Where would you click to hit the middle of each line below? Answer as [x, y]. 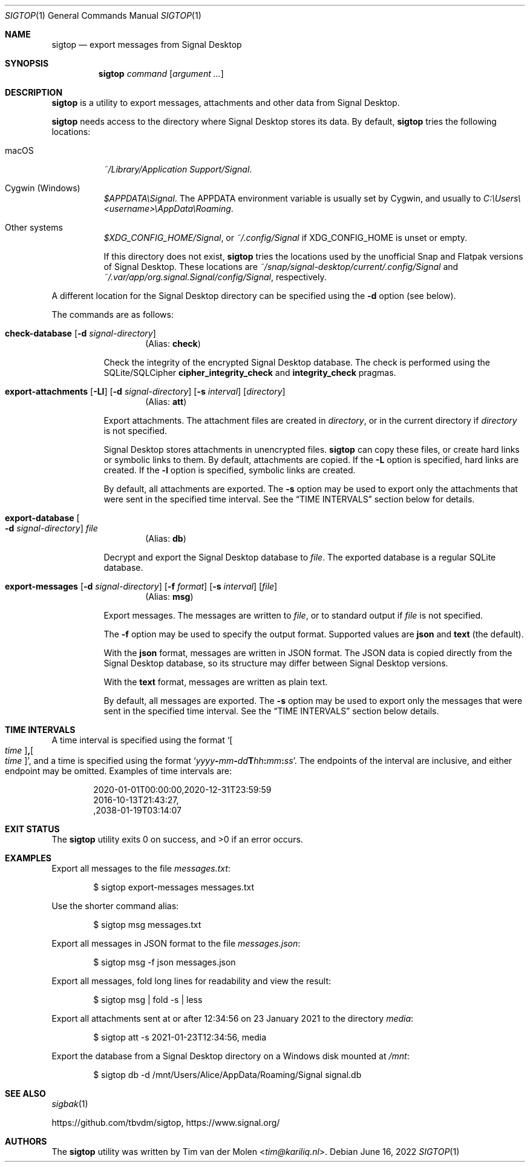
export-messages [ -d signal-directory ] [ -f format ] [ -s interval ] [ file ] [141, 586]
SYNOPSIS [27, 63]
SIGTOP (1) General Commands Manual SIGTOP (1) [103, 15]
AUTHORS [26, 1141]
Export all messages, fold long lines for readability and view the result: [191, 981]
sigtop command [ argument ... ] [161, 74]
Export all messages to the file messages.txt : [141, 868]
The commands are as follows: [113, 314]
